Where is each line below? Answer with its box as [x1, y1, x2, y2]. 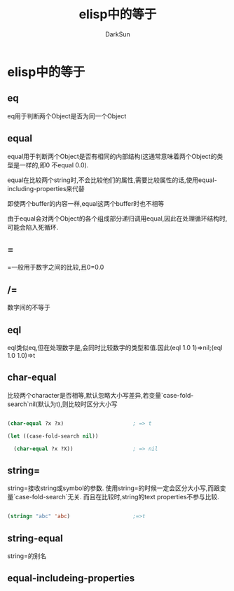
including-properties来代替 [7, 184, 85, 193]
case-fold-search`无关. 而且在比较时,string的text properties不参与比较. [15, 493, 219, 501]
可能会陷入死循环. [7, 223, 59, 231]
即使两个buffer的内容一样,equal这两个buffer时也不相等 [7, 199, 165, 207]
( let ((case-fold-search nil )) [7, 432, 99, 440]
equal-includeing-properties [7, 572, 135, 585]
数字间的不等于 [7, 303, 50, 312]
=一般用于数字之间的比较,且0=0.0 [7, 263, 104, 272]
